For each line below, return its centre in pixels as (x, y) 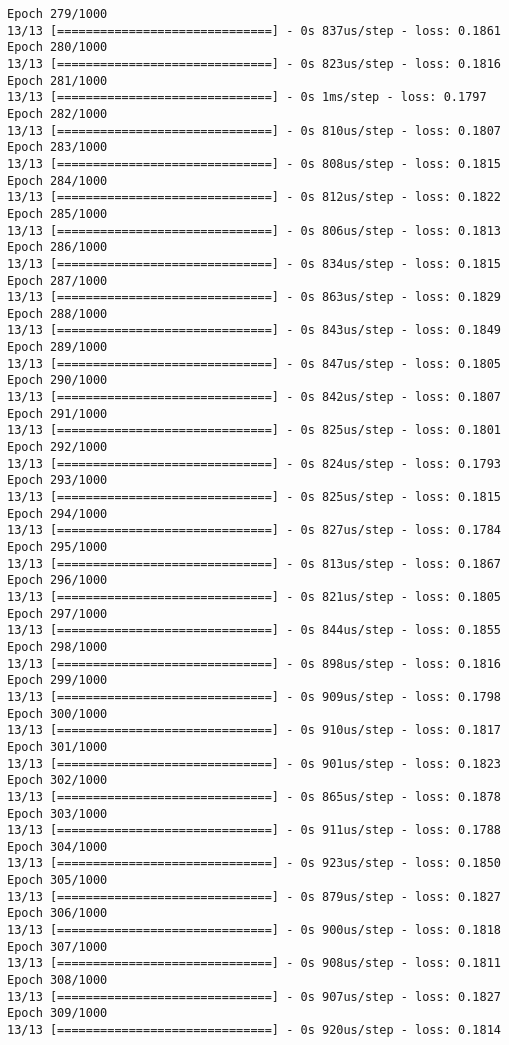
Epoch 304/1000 (57, 846)
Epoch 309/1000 (57, 1013)
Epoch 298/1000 (57, 646)
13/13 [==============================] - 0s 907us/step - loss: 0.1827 (254, 996)
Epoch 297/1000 (57, 613)
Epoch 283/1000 (57, 147)
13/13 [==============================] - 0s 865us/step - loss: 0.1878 (254, 796)
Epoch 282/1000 (57, 113)
